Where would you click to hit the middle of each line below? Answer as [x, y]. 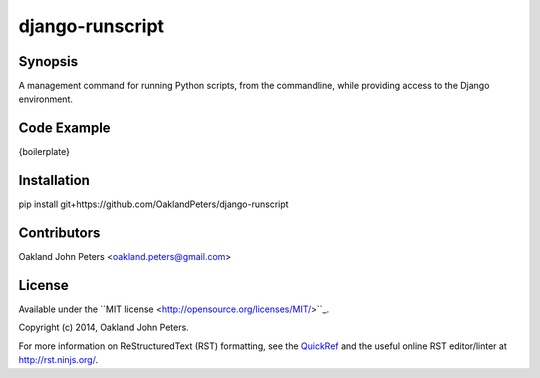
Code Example [64, 128]
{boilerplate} [44, 152]
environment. [46, 99]
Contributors [59, 233]
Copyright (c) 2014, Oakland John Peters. [103, 327]
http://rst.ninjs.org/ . [58, 360]
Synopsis [48, 61]
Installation [54, 180]
